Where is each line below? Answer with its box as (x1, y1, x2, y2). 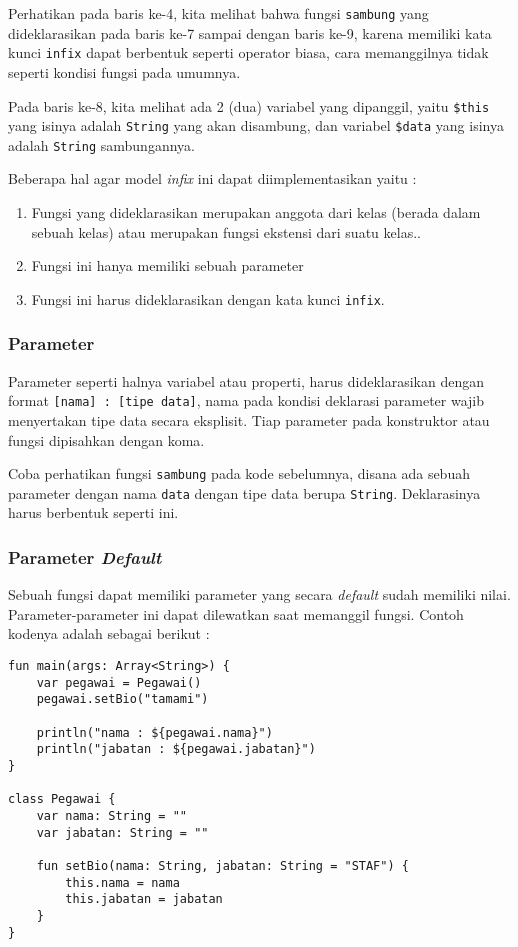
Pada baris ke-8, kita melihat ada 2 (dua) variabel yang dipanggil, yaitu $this (8, 95, 490, 116)
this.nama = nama (65, 875, 180, 890)
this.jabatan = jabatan (65, 892, 223, 907)
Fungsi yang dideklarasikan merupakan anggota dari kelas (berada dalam (31, 202, 481, 223)
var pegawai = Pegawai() (36, 675, 202, 690)
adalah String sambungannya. (8, 134, 195, 155)
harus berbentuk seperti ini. (8, 502, 179, 523)
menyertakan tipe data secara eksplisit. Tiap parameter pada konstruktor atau (8, 409, 490, 430)
